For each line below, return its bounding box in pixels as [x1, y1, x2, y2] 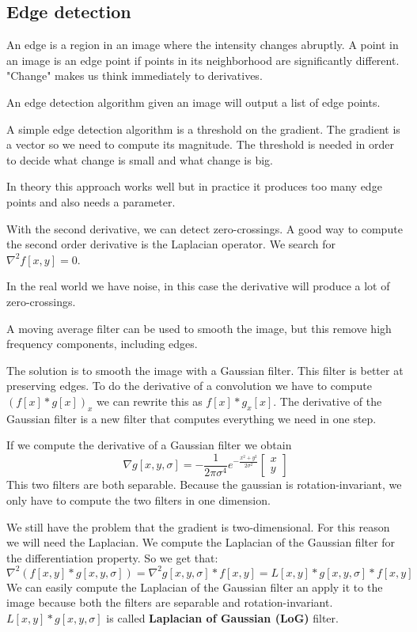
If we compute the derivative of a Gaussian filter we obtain [6, 437, 292, 453]
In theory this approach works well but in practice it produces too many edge [6, 178, 382, 195]
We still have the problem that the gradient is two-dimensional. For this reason [6, 518, 390, 535]
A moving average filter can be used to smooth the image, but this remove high [6, 320, 392, 336]
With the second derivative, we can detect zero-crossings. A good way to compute [6, 220, 403, 237]
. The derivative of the [273, 392, 382, 409]
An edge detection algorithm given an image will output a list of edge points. [6, 93, 381, 110]
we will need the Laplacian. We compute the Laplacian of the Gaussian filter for [6, 534, 396, 551]
